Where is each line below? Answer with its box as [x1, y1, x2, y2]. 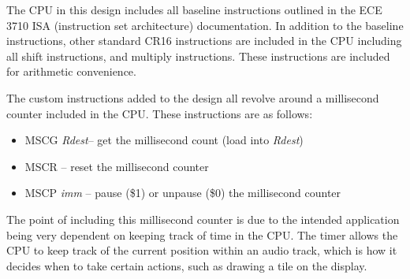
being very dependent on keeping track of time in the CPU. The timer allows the [6, 226, 398, 243]
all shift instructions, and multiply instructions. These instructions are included [6, 47, 390, 64]
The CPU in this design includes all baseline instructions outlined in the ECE [6, 2, 382, 17]
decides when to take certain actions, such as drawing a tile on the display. [6, 257, 367, 273]
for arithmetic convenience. [6, 63, 136, 80]
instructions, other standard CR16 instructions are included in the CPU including [6, 32, 402, 49]
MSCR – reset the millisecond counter [24, 158, 209, 174]
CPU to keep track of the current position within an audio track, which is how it [6, 242, 397, 259]
